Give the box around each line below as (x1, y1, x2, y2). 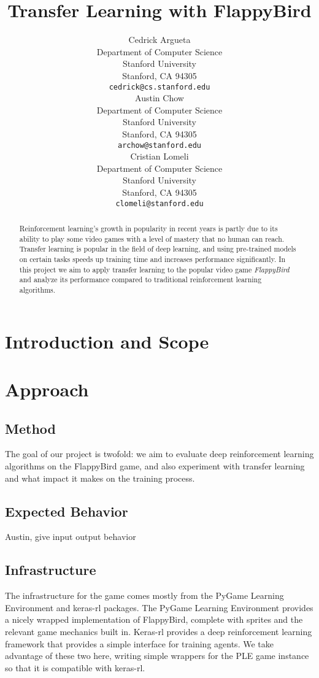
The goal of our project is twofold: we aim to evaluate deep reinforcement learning (5, 447, 314, 460)
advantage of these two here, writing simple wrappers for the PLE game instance (5, 649, 309, 662)
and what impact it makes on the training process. (5, 471, 195, 484)
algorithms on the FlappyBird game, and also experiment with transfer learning (5, 459, 305, 472)
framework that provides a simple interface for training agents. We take (5, 637, 274, 650)
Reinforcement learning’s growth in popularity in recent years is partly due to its (19, 223, 278, 234)
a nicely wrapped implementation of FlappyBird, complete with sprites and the (5, 613, 303, 626)
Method (5, 418, 56, 437)
